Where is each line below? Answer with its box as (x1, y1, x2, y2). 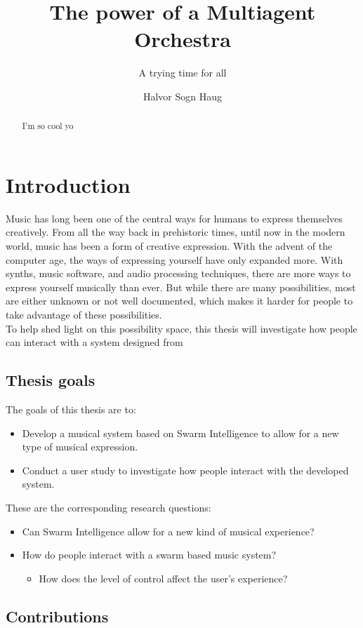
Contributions (6, 605, 109, 627)
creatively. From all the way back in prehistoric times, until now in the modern (6, 225, 345, 239)
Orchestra (134, 25, 231, 53)
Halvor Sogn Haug (143, 88, 223, 103)
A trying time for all (138, 65, 227, 80)
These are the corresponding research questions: (6, 500, 211, 514)
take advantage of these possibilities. (6, 307, 162, 322)
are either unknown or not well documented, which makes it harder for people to (6, 293, 353, 308)
